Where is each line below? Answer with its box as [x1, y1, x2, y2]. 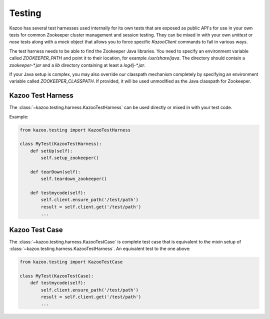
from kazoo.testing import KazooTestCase [19, 259, 123, 265]
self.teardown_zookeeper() [40, 176, 107, 182]
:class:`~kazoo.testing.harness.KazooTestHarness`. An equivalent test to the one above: [9, 245, 191, 252]
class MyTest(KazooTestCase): [19, 273, 94, 278]
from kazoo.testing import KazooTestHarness [19, 127, 131, 132]
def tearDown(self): [30, 169, 81, 174]
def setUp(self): [30, 148, 73, 153]
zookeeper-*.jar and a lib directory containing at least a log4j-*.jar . [9, 62, 146, 68]
